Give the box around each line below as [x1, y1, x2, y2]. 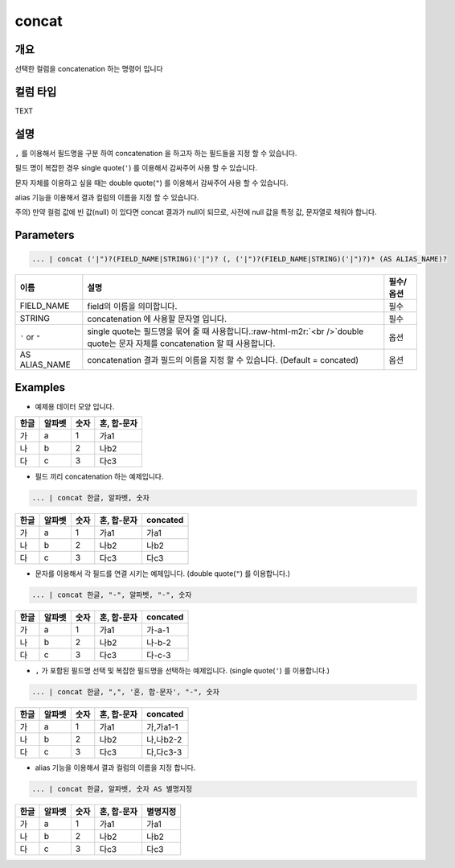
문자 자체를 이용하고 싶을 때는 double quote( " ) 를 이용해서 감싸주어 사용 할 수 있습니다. [14, 178, 289, 187]
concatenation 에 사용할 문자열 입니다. [87, 314, 227, 325]
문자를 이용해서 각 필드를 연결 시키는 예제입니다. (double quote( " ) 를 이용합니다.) [35, 569, 291, 578]
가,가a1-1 [146, 722, 178, 733]
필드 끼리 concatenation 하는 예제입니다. [35, 471, 164, 482]
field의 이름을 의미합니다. [87, 301, 178, 312]
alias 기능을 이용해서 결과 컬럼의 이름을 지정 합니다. [35, 763, 196, 772]
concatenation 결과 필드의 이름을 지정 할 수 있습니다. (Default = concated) [87, 355, 359, 366]
